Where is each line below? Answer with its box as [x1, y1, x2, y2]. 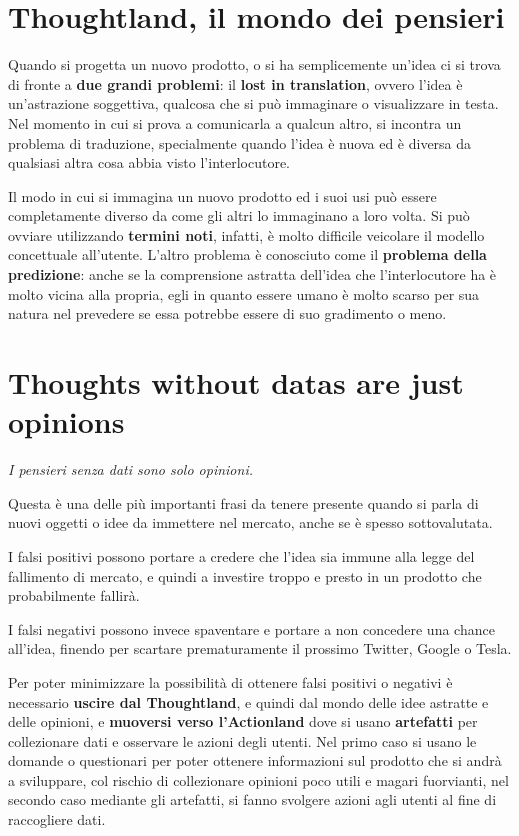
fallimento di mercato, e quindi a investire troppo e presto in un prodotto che [8, 565, 482, 586]
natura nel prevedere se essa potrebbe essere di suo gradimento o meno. [8, 303, 447, 324]
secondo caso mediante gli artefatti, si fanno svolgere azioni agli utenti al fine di [8, 789, 497, 810]
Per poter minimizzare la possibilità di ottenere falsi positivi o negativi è [8, 671, 453, 692]
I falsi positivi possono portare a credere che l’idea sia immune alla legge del [8, 545, 475, 566]
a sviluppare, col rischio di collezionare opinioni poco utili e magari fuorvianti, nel [8, 769, 509, 790]
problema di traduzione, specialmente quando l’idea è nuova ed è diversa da [8, 132, 472, 153]
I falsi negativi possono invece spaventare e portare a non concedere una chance [8, 618, 495, 639]
